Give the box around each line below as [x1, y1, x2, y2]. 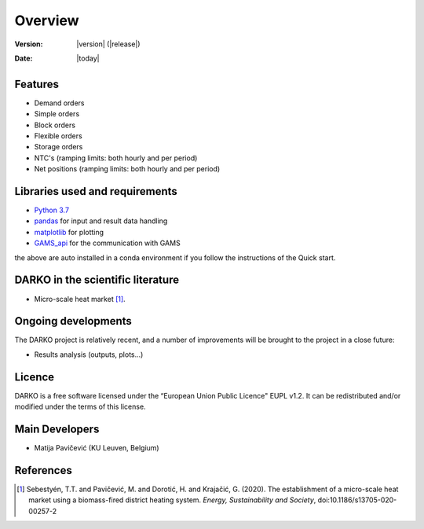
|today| [76, 53, 100, 63]
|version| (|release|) [76, 39, 141, 49]
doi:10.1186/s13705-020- [317, 495, 397, 505]
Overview [14, 12, 79, 29]
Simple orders [34, 109, 80, 119]
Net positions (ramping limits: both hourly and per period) [34, 164, 221, 174]
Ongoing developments [14, 314, 133, 328]
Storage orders [34, 142, 83, 152]
